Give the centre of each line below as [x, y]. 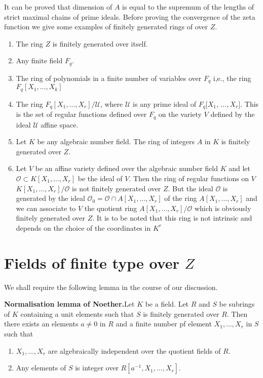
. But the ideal [191, 188]
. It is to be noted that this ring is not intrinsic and [172, 218]
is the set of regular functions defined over [81, 114]
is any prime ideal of [164, 103]
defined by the [233, 114]
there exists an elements [41, 324]
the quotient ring [111, 208]
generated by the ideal [50, 198]
